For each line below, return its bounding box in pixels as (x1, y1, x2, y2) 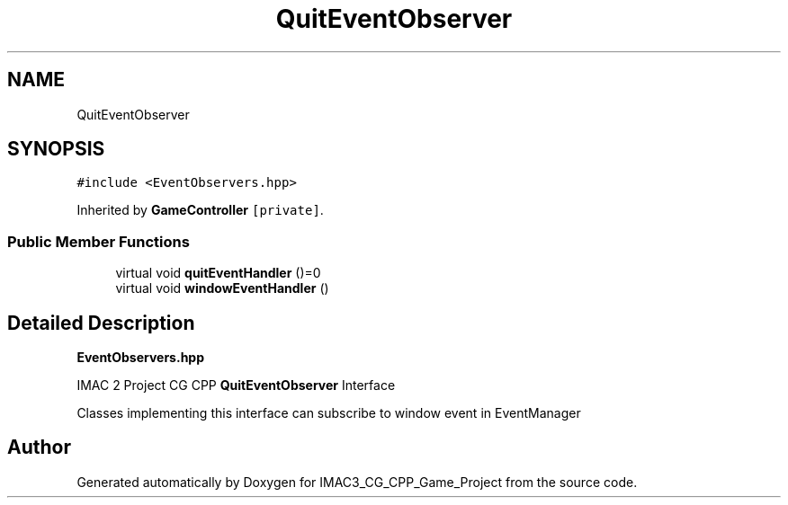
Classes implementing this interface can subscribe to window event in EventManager (76, 405, 581, 421)
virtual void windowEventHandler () (115, 280, 329, 297)
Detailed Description (7, 311, 195, 334)
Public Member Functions (7, 232, 190, 251)
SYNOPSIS (7, 137, 105, 161)
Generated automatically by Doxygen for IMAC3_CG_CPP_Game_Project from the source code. (76, 474, 638, 490)
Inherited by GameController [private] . (76, 202, 324, 218)
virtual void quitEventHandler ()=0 (115, 265, 321, 281)
